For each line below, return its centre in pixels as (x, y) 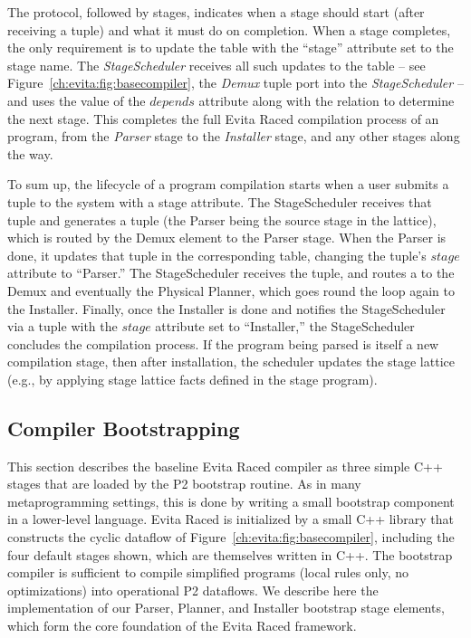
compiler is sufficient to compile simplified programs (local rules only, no (208, 572)
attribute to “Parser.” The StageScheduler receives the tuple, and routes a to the (231, 273)
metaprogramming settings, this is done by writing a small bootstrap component (231, 501)
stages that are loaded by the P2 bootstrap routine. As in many (184, 484)
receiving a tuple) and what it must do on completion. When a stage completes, (229, 29)
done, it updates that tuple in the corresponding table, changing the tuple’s (217, 255)
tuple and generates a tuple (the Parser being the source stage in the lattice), (222, 219)
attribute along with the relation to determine (327, 100)
